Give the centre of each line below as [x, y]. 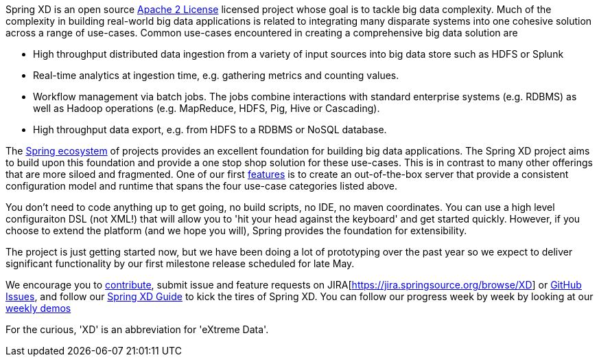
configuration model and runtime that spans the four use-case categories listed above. [201, 186]
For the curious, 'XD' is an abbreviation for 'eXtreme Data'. [137, 329]
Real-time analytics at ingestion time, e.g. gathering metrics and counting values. [216, 75]
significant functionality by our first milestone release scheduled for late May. [180, 263]
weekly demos [38, 308]
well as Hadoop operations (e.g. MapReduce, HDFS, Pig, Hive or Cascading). [207, 108]
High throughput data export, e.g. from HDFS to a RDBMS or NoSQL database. [210, 129]
